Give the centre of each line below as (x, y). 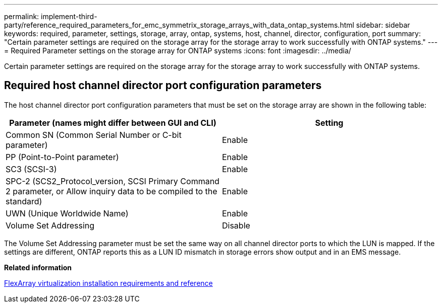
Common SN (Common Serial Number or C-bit (94, 135)
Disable (236, 225)
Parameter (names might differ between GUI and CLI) (113, 123)
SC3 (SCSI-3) (31, 169)
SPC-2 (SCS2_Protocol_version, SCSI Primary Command (113, 181)
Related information (38, 267)
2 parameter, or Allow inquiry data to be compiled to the (112, 191)
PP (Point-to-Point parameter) (62, 157)
